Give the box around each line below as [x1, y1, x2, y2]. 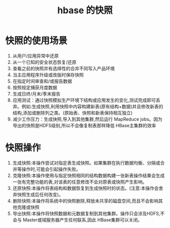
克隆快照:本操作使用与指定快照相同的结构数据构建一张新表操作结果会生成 [12, 172, 165, 178]
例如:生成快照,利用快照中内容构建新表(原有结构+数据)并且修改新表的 [21, 103, 163, 109]
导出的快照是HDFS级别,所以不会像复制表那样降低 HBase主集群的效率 [12, 122, 156, 128]
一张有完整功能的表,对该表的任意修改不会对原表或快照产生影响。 [12, 178, 147, 185]
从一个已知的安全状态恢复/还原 [12, 59, 77, 65]
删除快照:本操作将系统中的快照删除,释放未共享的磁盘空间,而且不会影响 [12, 198, 158, 204]
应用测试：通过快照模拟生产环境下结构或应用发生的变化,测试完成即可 [12, 97, 156, 103]
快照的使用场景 [5, 35, 68, 47]
